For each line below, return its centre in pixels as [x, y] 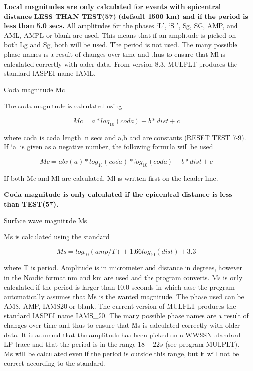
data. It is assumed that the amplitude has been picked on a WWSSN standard [122, 334]
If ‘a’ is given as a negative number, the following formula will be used [109, 147]
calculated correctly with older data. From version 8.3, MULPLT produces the [120, 63]
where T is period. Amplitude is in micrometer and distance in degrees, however [123, 268]
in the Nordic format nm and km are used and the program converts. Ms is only [123, 277]
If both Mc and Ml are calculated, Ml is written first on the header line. [111, 178]
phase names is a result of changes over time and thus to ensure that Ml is [115, 54]
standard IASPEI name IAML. [50, 73]
